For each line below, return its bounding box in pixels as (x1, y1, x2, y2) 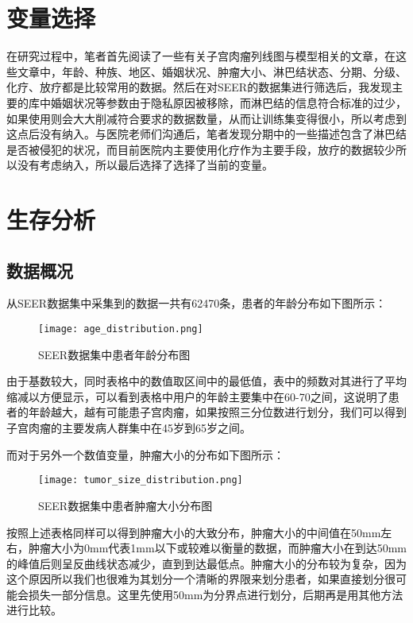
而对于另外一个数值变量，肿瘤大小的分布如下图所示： (6, 446, 284, 462)
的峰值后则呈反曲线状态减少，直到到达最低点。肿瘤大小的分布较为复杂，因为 (6, 555, 407, 571)
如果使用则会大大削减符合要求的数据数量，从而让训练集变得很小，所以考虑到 (6, 110, 407, 126)
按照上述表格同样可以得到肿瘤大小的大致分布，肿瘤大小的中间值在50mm (6, 524, 381, 540)
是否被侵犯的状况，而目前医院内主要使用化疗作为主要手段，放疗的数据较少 (6, 141, 396, 157)
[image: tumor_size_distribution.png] (38, 474, 243, 486)
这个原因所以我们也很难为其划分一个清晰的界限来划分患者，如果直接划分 (6, 571, 384, 587)
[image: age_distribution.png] (38, 323, 203, 335)
